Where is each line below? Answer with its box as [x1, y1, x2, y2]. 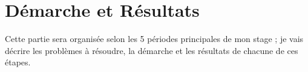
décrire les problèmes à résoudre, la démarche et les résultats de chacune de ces [5, 44, 298, 56]
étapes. [5, 56, 31, 68]
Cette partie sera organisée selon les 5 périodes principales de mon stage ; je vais [5, 32, 304, 45]
